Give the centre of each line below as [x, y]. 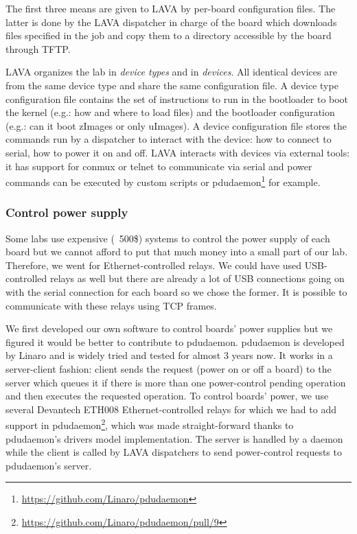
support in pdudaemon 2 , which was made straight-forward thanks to [150, 424]
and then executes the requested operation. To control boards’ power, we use [167, 396]
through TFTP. [38, 48]
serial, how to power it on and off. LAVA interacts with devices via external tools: [178, 152]
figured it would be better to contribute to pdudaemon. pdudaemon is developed [175, 341]
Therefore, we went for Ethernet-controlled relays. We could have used [154, 265]
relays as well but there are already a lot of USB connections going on [197, 278]
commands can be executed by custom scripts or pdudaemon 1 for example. [163, 181]
